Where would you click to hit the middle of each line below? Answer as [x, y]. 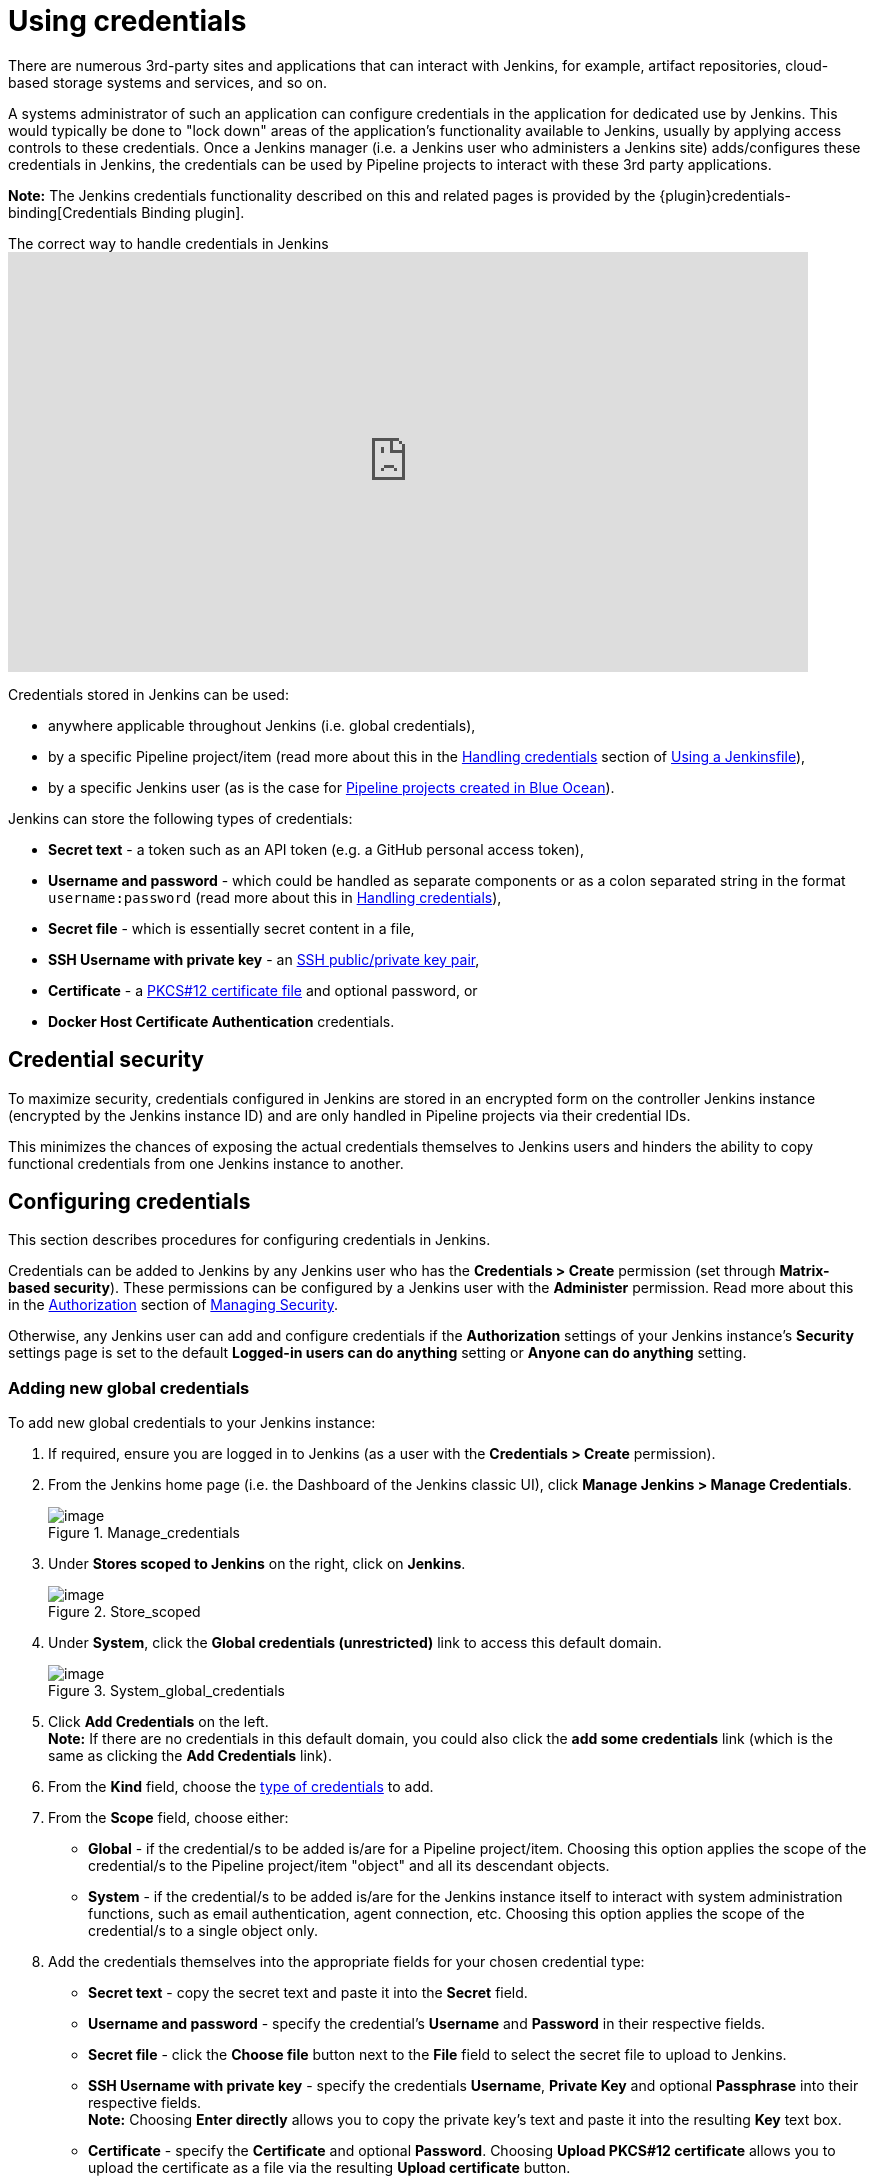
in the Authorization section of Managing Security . [173, 1305]
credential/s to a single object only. [203, 1931]
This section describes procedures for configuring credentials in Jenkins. [249, 1240]
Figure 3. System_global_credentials [166, 1691]
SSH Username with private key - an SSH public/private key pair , [264, 959]
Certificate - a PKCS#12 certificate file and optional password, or [263, 990]
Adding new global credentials [129, 1387]
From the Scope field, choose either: [168, 1818]
